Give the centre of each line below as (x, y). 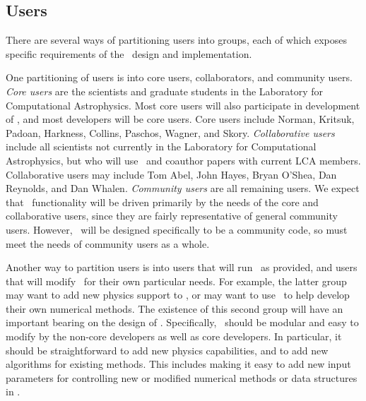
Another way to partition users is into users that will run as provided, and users (182, 267)
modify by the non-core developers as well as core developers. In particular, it (174, 336)
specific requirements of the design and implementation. (129, 53)
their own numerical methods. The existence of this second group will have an (175, 308)
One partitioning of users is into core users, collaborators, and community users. (179, 77)
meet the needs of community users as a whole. (108, 243)
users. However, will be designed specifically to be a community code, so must (177, 229)
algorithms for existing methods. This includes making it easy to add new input (178, 364)
